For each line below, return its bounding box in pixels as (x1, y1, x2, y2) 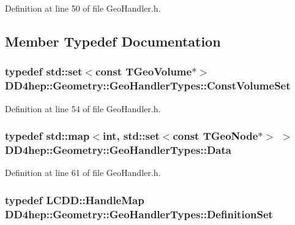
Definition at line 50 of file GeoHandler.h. (5, 2, 161, 14)
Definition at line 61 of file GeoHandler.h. (5, 166, 161, 179)
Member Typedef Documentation (5, 31, 221, 50)
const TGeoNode (173, 128, 258, 143)
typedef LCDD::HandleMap (5, 192, 144, 207)
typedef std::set (5, 64, 83, 79)
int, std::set (102, 128, 160, 143)
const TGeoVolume (95, 64, 192, 79)
